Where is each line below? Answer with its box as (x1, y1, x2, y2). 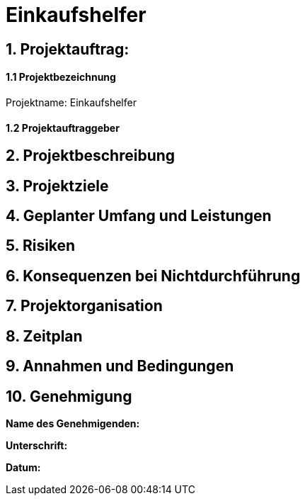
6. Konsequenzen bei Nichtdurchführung (6, 266, 301, 285)
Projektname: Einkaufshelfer (6, 96, 137, 108)
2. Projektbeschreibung (6, 147, 175, 165)
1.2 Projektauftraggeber (6, 121, 120, 134)
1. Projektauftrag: (6, 40, 130, 58)
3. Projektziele (6, 176, 109, 195)
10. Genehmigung (6, 387, 132, 405)
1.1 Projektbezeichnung (6, 71, 116, 84)
